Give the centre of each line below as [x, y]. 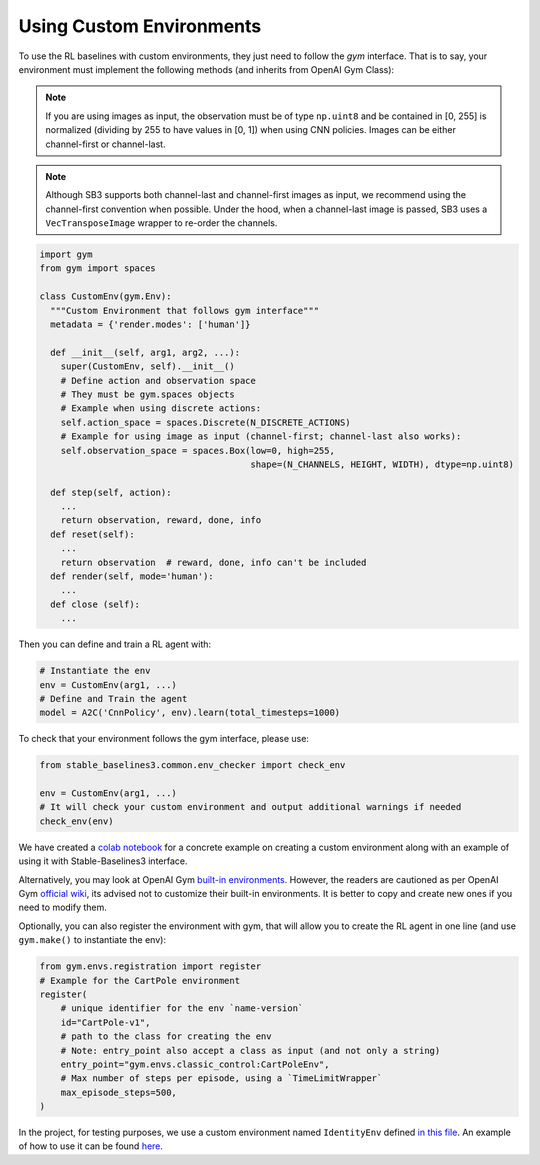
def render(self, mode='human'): [132, 576]
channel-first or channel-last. [105, 144]
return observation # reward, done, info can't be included [213, 562]
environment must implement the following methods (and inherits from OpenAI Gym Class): [206, 69]
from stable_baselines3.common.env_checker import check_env [192, 765]
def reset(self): [92, 534]
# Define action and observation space [158, 380]
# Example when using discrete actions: [161, 408]
